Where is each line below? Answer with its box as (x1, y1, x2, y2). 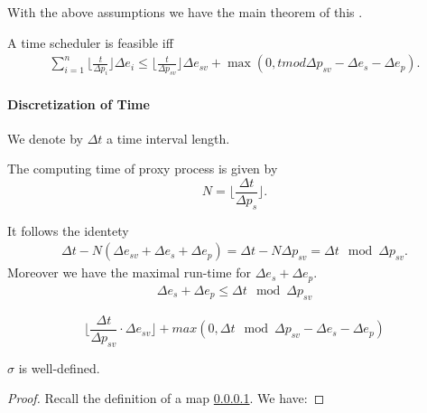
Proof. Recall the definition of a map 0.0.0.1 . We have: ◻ (7, 389, 325, 408)
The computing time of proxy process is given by (7, 159, 278, 178)
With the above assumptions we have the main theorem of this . (7, 3, 363, 21)
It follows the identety (7, 221, 129, 239)
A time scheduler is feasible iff (7, 33, 173, 52)
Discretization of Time (7, 94, 150, 113)
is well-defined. (18, 358, 100, 377)
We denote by (7, 128, 83, 147)
